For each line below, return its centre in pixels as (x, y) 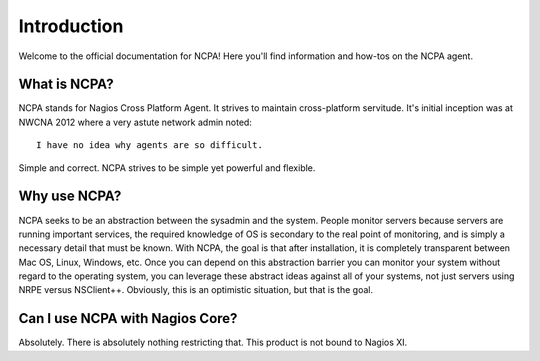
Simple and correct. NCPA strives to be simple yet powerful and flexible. (167, 167)
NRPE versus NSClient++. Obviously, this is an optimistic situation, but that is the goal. (196, 290)
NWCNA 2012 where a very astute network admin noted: (135, 122)
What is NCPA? (66, 84)
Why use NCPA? (70, 196)
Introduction (71, 26)
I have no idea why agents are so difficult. (150, 145)
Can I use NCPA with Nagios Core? (128, 318)
